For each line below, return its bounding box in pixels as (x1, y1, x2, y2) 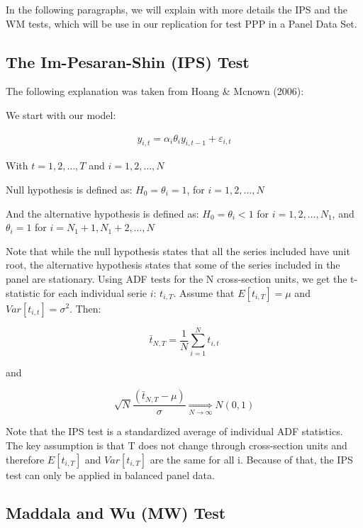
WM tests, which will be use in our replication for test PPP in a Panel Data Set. (6, 16, 357, 30)
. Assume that (173, 285, 235, 300)
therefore (6, 451, 45, 466)
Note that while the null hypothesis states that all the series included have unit (6, 243, 350, 258)
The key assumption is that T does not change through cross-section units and (6, 437, 347, 452)
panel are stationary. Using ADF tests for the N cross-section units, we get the (6, 271, 347, 286)
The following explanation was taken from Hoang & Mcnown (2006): (6, 84, 304, 99)
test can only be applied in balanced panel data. (6, 467, 215, 482)
